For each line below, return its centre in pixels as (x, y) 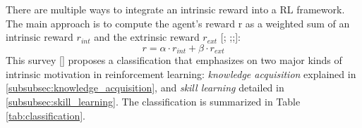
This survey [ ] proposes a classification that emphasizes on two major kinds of (174, 60)
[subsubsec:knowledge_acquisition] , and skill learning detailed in (145, 88)
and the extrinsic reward (147, 37)
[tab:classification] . (46, 115)
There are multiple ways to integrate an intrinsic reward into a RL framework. (175, 9)
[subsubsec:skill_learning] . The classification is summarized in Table (153, 102)
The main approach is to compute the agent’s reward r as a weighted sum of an (178, 23)
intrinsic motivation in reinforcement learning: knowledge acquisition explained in (181, 73)
